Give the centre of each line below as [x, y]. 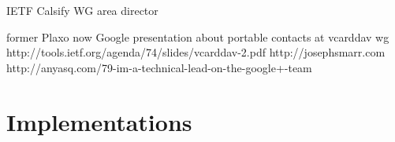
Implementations [99, 121]
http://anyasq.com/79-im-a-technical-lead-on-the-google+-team [159, 67]
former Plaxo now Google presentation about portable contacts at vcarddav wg [198, 36]
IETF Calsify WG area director [82, 10]
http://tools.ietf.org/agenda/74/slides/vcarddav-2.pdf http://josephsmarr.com [196, 52]
